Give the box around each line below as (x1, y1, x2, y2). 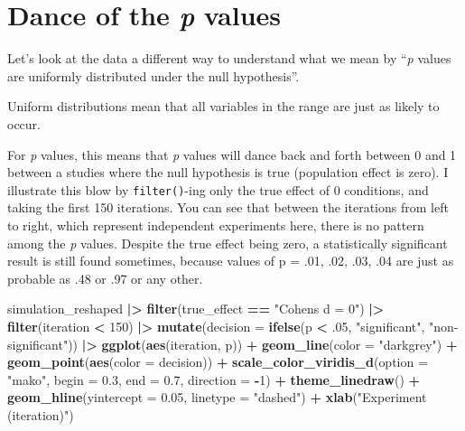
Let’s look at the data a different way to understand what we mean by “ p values (7, 49, 451, 68)
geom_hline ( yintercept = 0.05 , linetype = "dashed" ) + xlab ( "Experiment (7, 388, 427, 407)
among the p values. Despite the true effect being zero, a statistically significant (7, 233, 448, 252)
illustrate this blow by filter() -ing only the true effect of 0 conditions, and (7, 180, 429, 199)
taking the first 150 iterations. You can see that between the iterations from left (7, 198, 449, 217)
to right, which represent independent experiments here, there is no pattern (7, 215, 424, 234)
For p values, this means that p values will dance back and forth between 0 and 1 (7, 145, 457, 164)
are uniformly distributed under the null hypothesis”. (7, 66, 300, 85)
